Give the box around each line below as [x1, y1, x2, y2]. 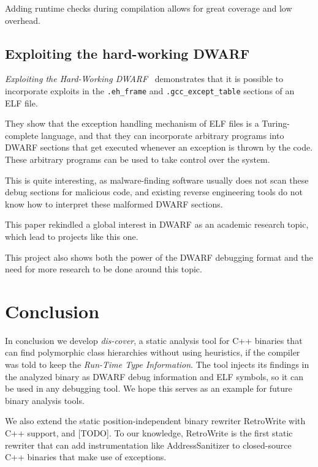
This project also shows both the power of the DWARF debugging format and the [5, 250, 313, 263]
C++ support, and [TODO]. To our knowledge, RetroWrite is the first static [5, 427, 293, 439]
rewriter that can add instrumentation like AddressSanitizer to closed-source [5, 438, 292, 451]
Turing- [262, 117, 290, 130]
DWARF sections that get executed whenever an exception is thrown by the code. [5, 141, 313, 154]
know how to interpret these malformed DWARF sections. [5, 197, 223, 210]
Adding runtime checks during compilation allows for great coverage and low [5, 2, 292, 14]
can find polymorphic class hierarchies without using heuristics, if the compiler [5, 346, 300, 359]
